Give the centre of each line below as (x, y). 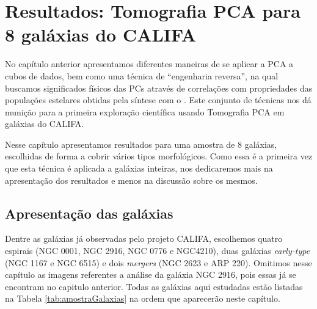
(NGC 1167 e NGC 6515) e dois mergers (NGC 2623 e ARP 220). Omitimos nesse (158, 262)
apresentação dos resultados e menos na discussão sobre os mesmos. (131, 180)
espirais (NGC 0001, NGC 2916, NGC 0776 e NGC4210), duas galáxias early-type (158, 251)
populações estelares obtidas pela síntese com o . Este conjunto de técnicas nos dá (158, 100)
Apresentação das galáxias (89, 213)
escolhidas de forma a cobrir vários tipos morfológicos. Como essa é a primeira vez (159, 156)
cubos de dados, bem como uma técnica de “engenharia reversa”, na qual (142, 75)
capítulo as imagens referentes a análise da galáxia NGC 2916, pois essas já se (151, 274)
